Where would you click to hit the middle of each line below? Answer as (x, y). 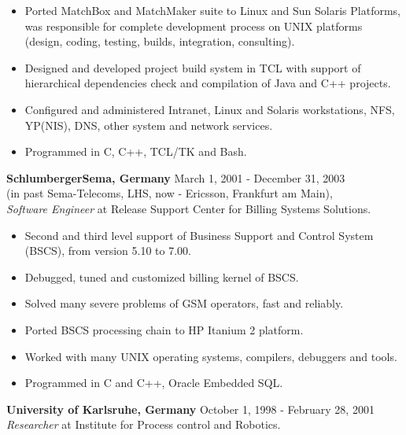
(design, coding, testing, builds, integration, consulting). (160, 41)
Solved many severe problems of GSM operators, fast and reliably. (184, 303)
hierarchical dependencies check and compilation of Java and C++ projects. (208, 83)
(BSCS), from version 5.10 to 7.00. (108, 251)
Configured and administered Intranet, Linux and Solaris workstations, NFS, (210, 109)
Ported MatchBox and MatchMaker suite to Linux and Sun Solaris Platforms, (213, 10)
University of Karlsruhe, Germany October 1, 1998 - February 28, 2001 (190, 409)
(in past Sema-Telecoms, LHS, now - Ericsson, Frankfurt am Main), (170, 193)
